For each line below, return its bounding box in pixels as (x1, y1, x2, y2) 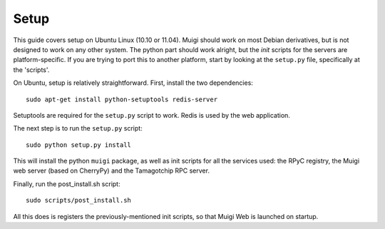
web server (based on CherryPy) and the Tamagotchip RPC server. (13, 166, 210, 175)
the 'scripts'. (13, 65, 50, 74)
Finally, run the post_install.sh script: (13, 179, 120, 188)
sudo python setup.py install (26, 141, 132, 149)
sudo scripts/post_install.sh (26, 196, 132, 205)
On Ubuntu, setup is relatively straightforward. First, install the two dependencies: (13, 78, 253, 87)
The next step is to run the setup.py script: (13, 124, 143, 133)
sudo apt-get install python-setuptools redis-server (26, 95, 217, 103)
